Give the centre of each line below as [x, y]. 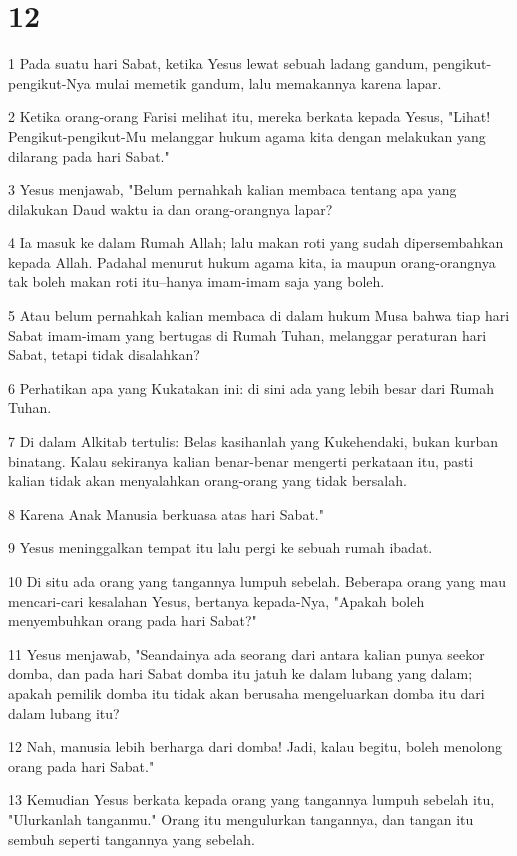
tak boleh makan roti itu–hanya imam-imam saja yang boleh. [196, 281]
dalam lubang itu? [64, 712]
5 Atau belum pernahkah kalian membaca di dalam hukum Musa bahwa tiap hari [259, 315]
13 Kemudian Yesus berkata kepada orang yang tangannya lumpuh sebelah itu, [251, 799]
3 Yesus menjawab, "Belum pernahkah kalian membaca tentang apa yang [232, 189]
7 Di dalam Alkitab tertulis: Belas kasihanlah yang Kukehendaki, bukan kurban [253, 441]
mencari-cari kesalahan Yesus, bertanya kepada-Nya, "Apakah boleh [216, 600]
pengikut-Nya [49, 82]
